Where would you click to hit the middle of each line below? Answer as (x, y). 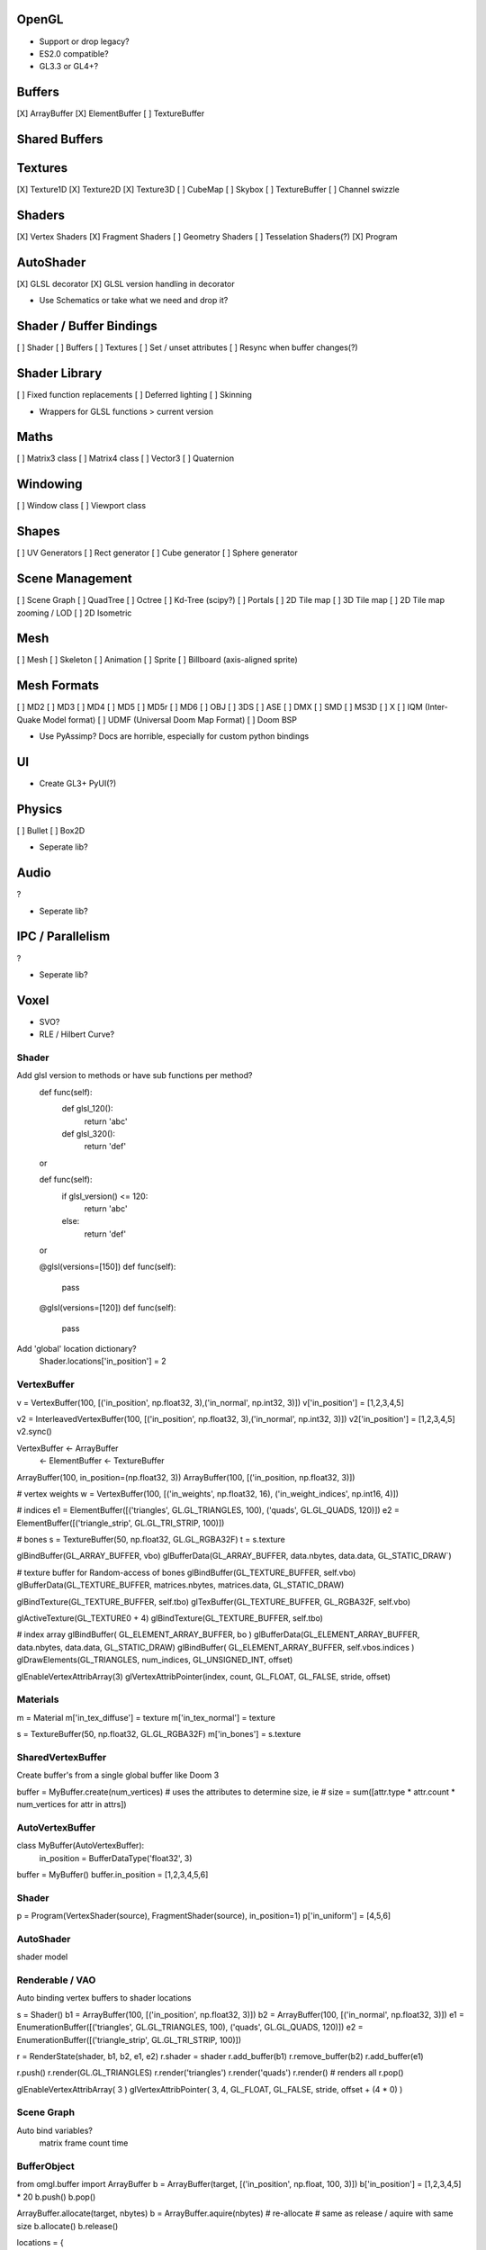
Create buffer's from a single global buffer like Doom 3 (118, 1775)
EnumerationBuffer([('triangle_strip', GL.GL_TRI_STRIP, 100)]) (129, 2039)
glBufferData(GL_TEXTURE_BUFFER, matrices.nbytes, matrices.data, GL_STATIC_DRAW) (180, 1585)
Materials (38, 1699)
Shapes (38, 531)
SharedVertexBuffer (62, 1757)
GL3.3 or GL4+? (69, 67)
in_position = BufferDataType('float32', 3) (116, 1858)
